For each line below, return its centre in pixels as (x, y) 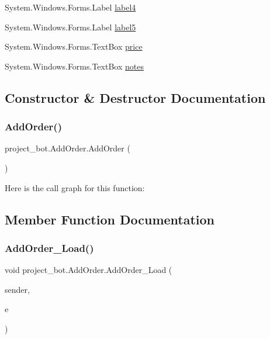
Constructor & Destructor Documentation (135, 97)
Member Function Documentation (110, 219)
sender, (17, 289)
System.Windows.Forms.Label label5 (70, 27)
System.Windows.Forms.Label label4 (70, 7)
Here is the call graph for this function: (75, 187)
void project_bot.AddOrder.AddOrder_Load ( (89, 270)
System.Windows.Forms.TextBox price (74, 46)
